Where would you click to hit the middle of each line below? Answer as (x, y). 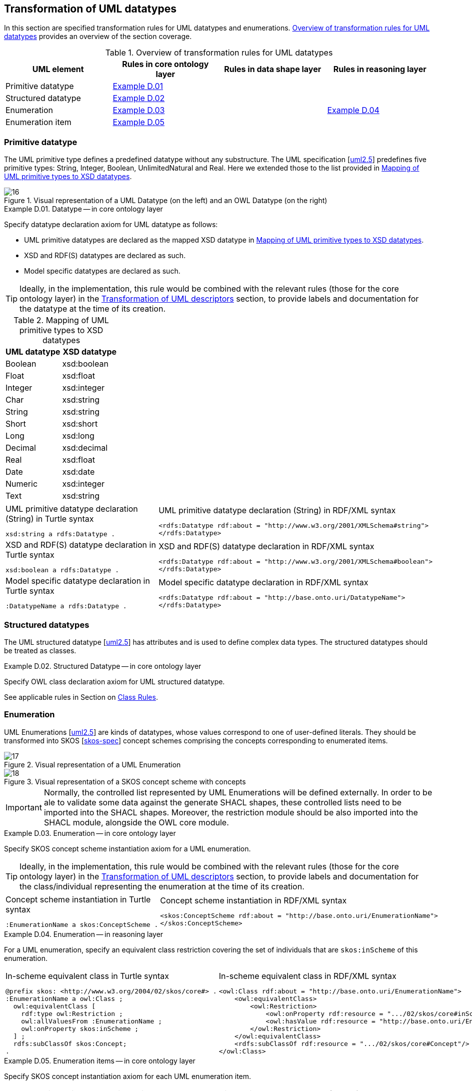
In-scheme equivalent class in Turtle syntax (87, 976)
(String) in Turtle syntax (50, 519)
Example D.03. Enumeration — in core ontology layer (90, 833)
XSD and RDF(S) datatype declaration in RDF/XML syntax (266, 546)
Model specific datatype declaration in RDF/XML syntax (263, 582)
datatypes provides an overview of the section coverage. (98, 37)
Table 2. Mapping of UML (61, 320)
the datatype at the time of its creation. (93, 309)
